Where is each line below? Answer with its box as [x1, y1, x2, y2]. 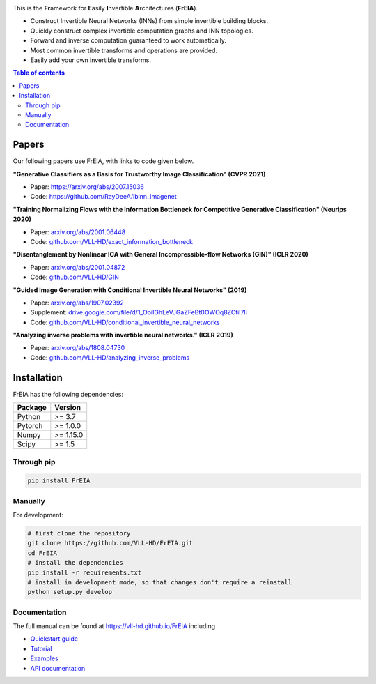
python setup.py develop [27, 588, 113, 596]
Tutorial [30, 644, 52, 653]
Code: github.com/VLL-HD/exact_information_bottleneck [30, 237, 194, 245]
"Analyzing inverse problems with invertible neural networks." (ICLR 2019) [13, 331, 233, 340]
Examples [30, 654, 58, 662]
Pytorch [17, 421, 43, 431]
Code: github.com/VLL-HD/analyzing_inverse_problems [30, 353, 190, 362]
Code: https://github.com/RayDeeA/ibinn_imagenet [30, 192, 177, 201]
